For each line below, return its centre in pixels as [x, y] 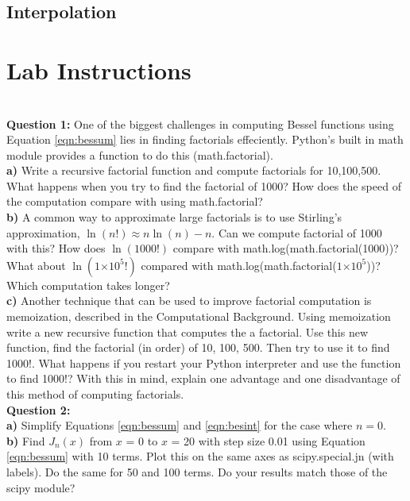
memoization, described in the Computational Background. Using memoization [199, 316]
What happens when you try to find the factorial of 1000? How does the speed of [204, 185]
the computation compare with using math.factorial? [135, 201]
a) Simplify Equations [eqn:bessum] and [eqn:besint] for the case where [180, 425]
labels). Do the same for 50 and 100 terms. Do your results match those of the [197, 471]
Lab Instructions [99, 69]
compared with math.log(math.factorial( [239, 265]
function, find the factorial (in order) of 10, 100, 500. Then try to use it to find [198, 347]
